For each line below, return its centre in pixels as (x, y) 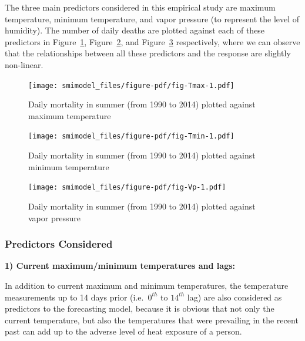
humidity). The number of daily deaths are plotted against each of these (135, 30)
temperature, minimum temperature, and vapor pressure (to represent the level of (152, 18)
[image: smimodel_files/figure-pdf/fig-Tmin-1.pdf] (131, 136)
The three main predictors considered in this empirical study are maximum (140, 7)
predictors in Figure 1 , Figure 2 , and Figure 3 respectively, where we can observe (152, 41)
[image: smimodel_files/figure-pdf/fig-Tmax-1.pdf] (131, 85)
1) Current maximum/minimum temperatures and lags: (120, 266)
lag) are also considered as (234, 297)
